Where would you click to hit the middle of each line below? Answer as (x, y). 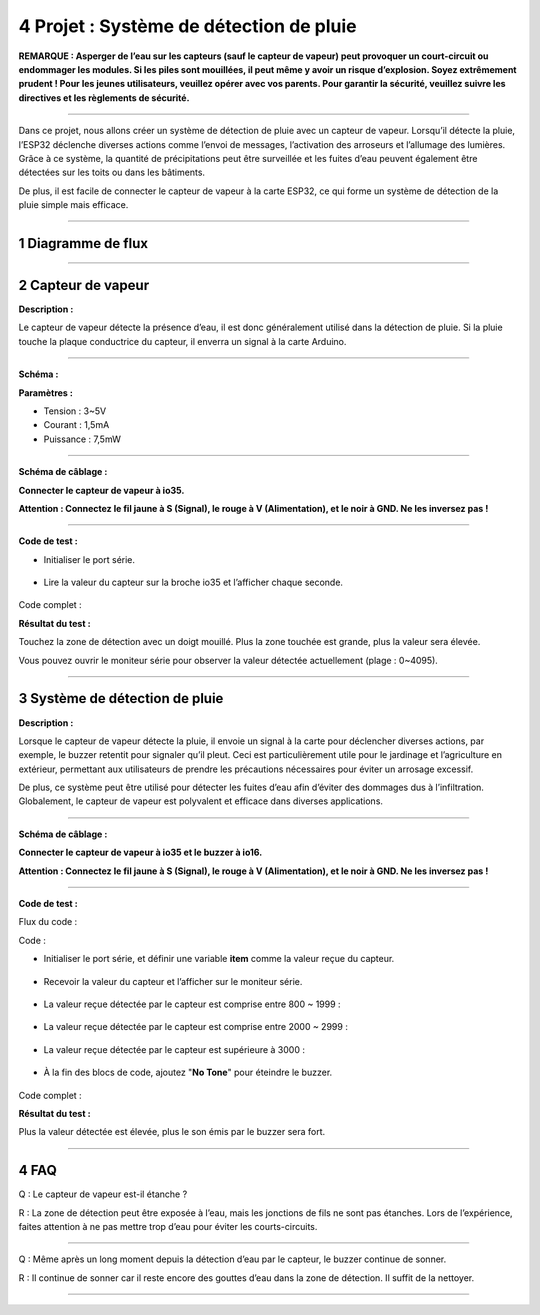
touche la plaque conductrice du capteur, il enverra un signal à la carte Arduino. (182, 341)
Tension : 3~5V (75, 411)
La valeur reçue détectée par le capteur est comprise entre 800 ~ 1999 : (192, 1004)
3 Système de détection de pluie (121, 698)
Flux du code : (48, 922)
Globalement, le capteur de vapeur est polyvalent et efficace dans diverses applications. (201, 801)
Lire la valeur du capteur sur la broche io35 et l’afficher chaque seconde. (193, 582)
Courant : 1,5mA (76, 425)
